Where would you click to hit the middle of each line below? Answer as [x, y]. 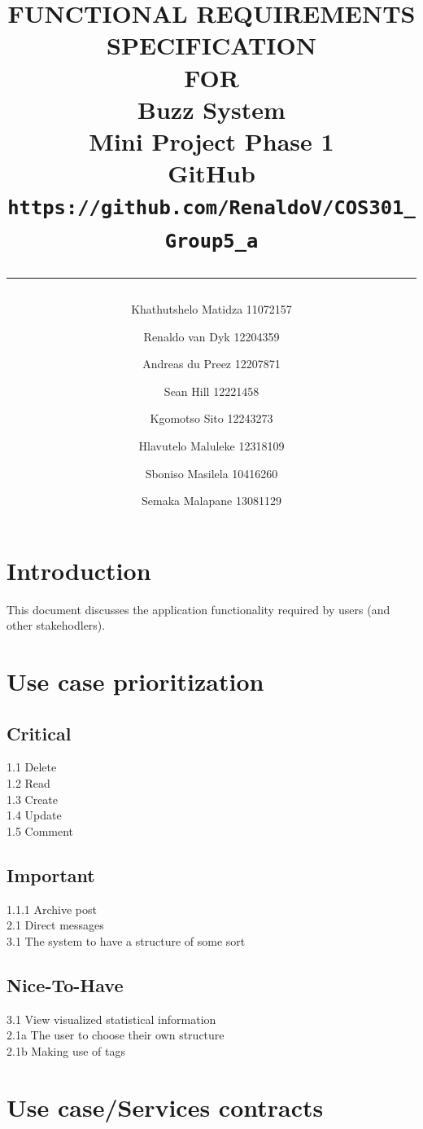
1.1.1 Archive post [52, 909]
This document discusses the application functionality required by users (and [198, 609]
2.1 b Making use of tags [66, 1050]
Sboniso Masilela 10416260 [211, 473]
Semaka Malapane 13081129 [211, 501]
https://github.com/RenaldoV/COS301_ [211, 208]
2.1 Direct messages [55, 925]
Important [51, 874]
